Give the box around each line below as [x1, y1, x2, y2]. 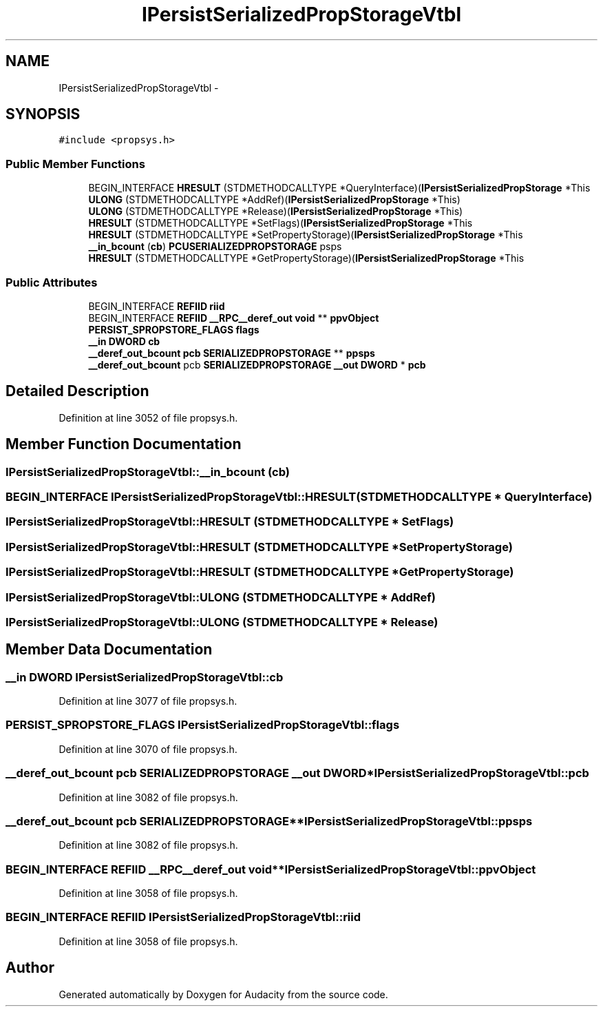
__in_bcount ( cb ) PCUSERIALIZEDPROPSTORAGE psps [88, 240, 342, 253]
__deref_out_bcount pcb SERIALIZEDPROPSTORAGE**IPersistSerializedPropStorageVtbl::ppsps [6, 814, 533, 828]
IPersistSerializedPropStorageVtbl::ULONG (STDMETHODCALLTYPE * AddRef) [6, 590, 436, 604]
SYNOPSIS [6, 105, 81, 123]
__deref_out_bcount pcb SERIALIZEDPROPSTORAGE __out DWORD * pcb [88, 358, 426, 371]
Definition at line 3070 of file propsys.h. [59, 743, 237, 755]
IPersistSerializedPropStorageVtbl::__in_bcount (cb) [6, 464, 290, 479]
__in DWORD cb [88, 335, 160, 347]
